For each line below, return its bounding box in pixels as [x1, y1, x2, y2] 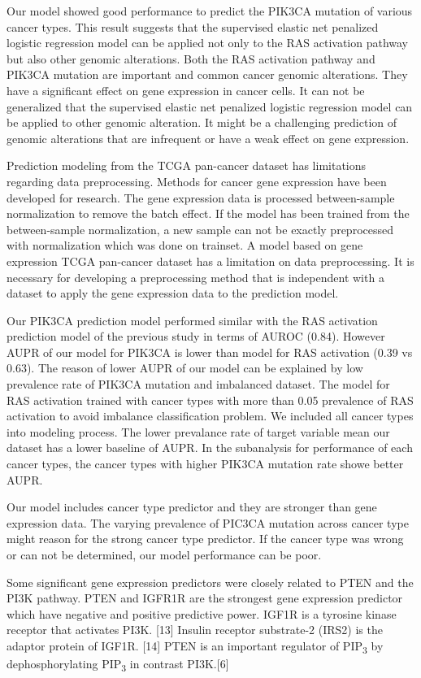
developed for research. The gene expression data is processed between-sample [7, 189, 395, 206]
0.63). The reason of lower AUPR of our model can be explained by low [7, 359, 363, 376]
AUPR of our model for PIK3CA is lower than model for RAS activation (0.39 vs [7, 343, 413, 360]
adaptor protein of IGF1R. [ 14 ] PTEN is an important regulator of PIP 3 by [7, 637, 384, 656]
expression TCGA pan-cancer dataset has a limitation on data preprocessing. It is [7, 252, 414, 269]
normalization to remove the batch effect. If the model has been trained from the [7, 205, 410, 222]
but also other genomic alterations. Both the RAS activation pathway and [7, 50, 375, 67]
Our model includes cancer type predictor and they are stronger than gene [7, 498, 377, 515]
